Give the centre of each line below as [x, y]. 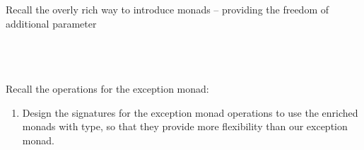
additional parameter [51, 23]
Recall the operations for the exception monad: [107, 88]
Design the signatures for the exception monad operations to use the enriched [190, 112]
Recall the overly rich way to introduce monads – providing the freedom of [168, 9]
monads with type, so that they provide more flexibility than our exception [185, 126]
